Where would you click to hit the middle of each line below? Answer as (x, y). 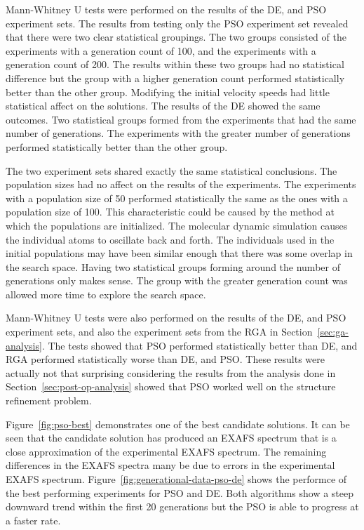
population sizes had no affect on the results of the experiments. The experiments (181, 184)
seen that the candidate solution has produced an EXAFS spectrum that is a (171, 438)
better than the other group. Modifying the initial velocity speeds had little (168, 92)
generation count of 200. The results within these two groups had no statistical (175, 64)
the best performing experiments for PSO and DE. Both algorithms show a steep (180, 492)
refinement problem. (49, 400)
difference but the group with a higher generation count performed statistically (175, 78)
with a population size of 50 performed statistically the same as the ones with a (177, 198)
